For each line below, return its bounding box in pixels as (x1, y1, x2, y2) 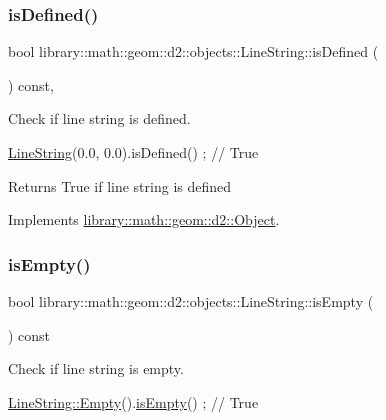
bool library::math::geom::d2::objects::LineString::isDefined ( (8, 41, 379, 62)
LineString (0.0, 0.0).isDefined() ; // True (8, 142, 259, 162)
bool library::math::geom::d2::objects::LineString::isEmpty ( (8, 291, 374, 311)
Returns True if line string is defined (8, 175, 232, 196)
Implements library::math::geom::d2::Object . (8, 209, 280, 230)
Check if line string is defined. (8, 108, 191, 129)
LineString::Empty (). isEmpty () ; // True (8, 391, 259, 412)
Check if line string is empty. (8, 358, 184, 379)
